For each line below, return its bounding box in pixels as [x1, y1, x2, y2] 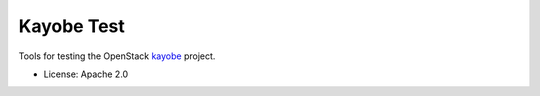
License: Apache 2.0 [43, 68, 129, 80]
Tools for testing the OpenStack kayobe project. [18, 50, 216, 62]
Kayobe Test [18, 15, 125, 37]
